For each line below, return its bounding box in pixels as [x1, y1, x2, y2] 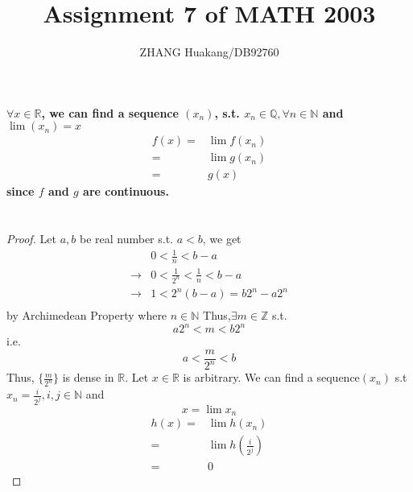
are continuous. [83, 183, 169, 200]
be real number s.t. [79, 230, 174, 247]
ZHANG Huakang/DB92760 [139, 43, 279, 60]
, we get [202, 230, 242, 247]
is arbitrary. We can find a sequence [183, 369, 360, 386]
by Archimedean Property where [6, 307, 167, 324]
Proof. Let [6, 230, 56, 247]
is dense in [62, 369, 114, 386]
